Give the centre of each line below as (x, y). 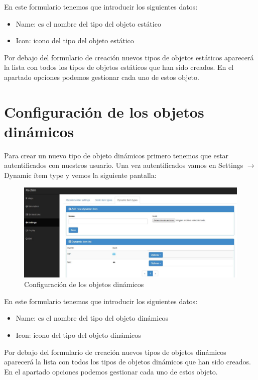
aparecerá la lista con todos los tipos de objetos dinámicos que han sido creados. (127, 362)
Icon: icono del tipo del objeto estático (75, 40)
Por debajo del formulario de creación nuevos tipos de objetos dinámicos (115, 352)
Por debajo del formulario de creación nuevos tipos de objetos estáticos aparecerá (129, 57)
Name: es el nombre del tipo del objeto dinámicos (92, 318)
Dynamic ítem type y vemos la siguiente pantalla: (80, 175)
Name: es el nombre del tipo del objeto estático (88, 23)
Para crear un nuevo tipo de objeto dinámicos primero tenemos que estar (116, 155)
